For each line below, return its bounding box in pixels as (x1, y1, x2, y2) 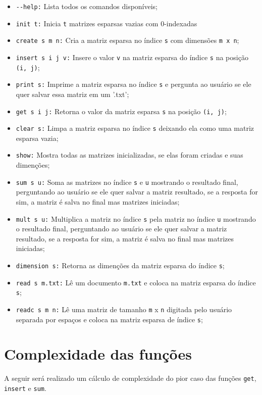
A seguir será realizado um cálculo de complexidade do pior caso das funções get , (4, 373, 256, 383)
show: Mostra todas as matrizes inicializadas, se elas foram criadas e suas (16, 150, 243, 160)
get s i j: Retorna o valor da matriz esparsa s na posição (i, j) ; (16, 106, 227, 116)
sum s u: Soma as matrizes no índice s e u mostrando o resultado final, (16, 176, 238, 187)
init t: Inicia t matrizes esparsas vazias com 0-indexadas (16, 18, 197, 28)
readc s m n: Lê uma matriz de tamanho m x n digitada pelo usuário (16, 304, 232, 314)
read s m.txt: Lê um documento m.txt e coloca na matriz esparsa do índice (16, 277, 256, 287)
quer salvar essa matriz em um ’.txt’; (16, 88, 129, 99)
